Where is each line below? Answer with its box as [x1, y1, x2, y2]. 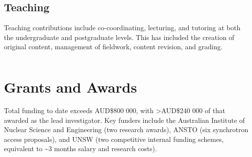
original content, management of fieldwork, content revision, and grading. [4, 41, 223, 52]
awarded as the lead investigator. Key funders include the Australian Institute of [4, 115, 245, 125]
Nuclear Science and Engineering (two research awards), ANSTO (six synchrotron [4, 124, 249, 135]
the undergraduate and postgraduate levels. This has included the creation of [4, 32, 234, 42]
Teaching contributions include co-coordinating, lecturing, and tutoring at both [4, 22, 241, 33]
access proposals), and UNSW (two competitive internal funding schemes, [4, 134, 224, 144]
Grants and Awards [4, 77, 137, 97]
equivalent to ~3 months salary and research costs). [4, 143, 157, 154]
